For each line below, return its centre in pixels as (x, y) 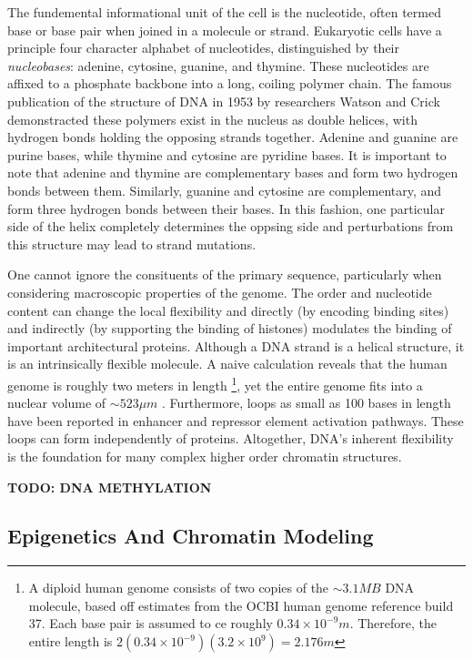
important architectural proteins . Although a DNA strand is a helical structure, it (236, 345)
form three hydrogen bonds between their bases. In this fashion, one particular (226, 208)
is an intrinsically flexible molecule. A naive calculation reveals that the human (227, 364)
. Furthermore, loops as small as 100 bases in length (307, 403)
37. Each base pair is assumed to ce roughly (151, 623)
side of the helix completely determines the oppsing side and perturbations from (231, 226)
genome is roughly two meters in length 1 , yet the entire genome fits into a (215, 383)
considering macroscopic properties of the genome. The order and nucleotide (220, 292)
